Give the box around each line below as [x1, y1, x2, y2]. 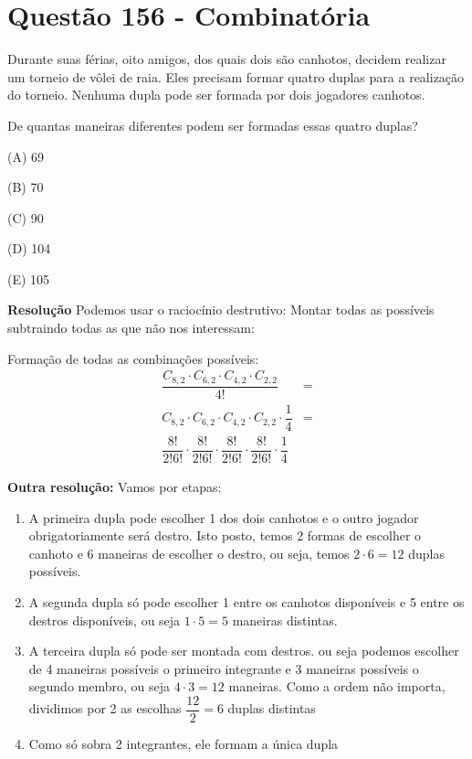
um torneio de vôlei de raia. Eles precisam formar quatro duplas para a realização [7, 67, 465, 86]
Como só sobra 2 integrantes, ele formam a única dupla [28, 733, 339, 753]
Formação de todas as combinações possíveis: [7, 348, 259, 368]
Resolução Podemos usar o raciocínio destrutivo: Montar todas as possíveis [7, 300, 435, 319]
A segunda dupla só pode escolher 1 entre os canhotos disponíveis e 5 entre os [28, 592, 465, 611]
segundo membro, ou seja [28, 677, 170, 696]
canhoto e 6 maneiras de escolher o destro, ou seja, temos [28, 543, 350, 562]
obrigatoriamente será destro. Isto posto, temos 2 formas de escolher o [28, 526, 422, 545]
